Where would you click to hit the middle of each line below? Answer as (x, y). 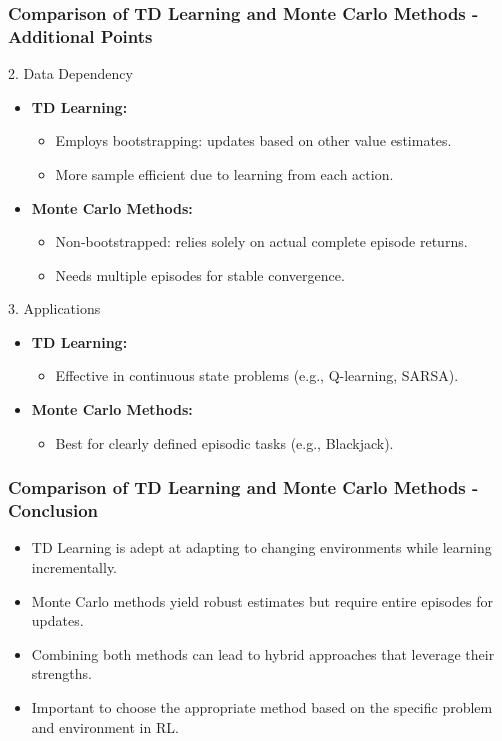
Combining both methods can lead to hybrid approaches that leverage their (263, 653)
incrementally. (74, 567)
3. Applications (54, 308)
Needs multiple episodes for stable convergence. (200, 274)
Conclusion (53, 510)
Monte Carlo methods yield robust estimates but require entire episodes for (262, 600)
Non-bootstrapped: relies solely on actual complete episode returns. (261, 241)
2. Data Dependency (70, 73)
